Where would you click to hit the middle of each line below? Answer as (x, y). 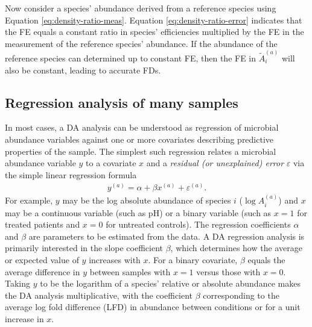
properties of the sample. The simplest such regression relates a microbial (141, 151)
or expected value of (42, 260)
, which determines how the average (236, 248)
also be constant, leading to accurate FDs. (83, 70)
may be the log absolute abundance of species (147, 200)
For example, (29, 200)
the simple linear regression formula (71, 174)
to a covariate (111, 163)
